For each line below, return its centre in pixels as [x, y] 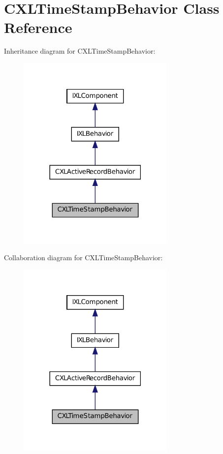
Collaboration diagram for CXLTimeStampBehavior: [83, 257]
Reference [38, 27]
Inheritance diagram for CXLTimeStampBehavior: [80, 51]
